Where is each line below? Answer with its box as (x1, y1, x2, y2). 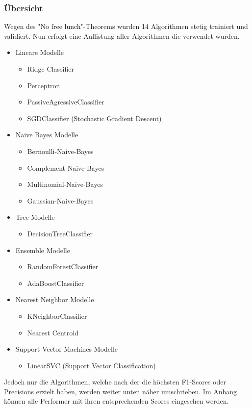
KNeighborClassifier (27, 310, 87, 321)
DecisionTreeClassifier (27, 228, 93, 238)
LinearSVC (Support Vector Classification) (27, 360, 156, 370)
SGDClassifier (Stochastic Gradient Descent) (27, 113, 162, 123)
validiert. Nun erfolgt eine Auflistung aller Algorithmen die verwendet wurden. (4, 30, 240, 41)
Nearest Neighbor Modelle (15, 294, 94, 305)
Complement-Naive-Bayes (27, 162, 104, 173)
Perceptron (27, 80, 60, 90)
